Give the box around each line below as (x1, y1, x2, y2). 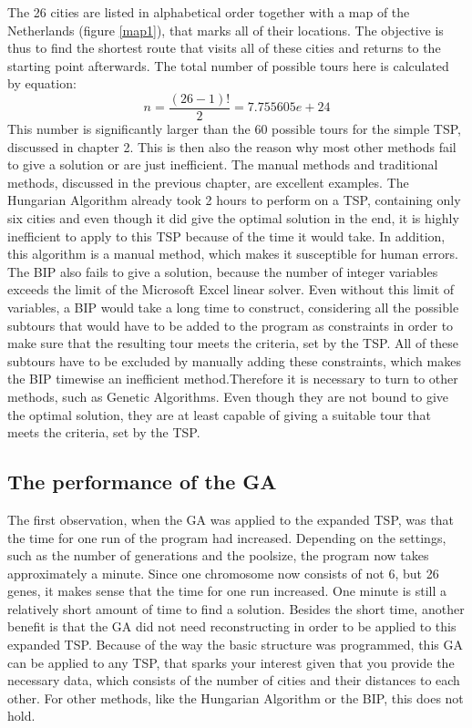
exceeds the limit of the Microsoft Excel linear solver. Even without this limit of (7, 280, 455, 299)
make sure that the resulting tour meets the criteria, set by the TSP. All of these (7, 333, 459, 353)
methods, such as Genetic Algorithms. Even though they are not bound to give (7, 386, 449, 405)
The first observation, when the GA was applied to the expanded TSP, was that (7, 509, 454, 528)
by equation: (7, 74, 77, 93)
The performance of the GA (7, 467, 277, 496)
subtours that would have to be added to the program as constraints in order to (7, 315, 454, 334)
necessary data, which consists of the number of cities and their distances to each (7, 671, 460, 690)
